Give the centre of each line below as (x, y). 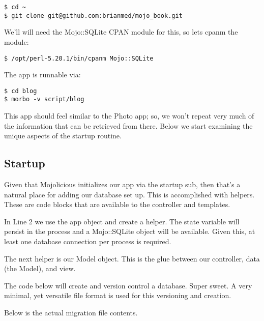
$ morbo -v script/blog (44, 99)
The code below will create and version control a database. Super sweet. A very (128, 285)
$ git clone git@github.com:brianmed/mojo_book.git (93, 16)
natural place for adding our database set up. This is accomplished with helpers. (129, 194)
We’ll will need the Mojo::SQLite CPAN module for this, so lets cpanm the (121, 32)
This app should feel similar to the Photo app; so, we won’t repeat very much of (129, 116)
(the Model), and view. (40, 268)
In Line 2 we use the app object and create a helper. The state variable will (122, 221)
